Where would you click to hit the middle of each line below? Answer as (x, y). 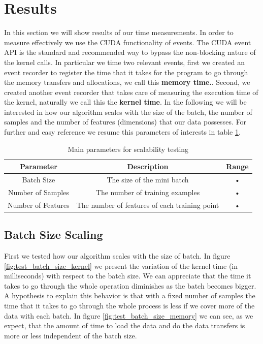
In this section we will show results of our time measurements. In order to (119, 32)
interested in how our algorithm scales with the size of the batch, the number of (128, 112)
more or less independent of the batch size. (71, 335)
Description (148, 166)
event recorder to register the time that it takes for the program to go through (126, 72)
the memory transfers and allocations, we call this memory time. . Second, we (127, 82)
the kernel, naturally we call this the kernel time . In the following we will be (125, 102)
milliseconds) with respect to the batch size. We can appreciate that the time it (128, 276)
